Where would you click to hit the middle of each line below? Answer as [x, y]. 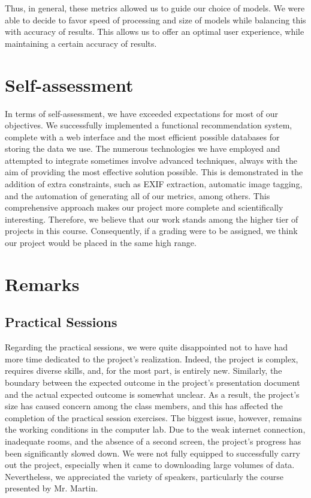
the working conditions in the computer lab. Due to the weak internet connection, [155, 429]
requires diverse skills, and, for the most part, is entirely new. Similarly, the [144, 370]
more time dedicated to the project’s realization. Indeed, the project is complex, [152, 358]
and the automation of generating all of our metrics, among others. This [138, 195]
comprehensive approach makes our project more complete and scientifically [144, 207]
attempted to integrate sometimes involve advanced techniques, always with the [151, 160]
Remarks [42, 283]
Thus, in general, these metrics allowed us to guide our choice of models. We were [155, 8]
